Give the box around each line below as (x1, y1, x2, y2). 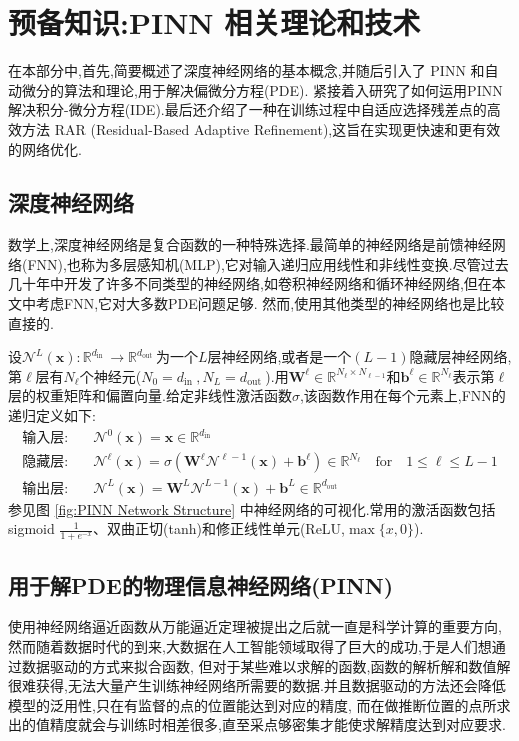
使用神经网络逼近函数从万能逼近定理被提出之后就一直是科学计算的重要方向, (8, 616, 502, 637)
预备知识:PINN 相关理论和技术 (8, 2, 421, 43)
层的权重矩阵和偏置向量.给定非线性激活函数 (8, 385, 292, 406)
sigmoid (8, 518, 55, 539)
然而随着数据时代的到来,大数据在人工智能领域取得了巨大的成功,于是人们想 (8, 635, 492, 656)
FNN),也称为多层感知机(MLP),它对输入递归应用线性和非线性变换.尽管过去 (27, 253, 509, 274)
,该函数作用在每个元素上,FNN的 (299, 385, 506, 406)
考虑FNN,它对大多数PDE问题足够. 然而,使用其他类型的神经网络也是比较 (35, 293, 505, 314)
